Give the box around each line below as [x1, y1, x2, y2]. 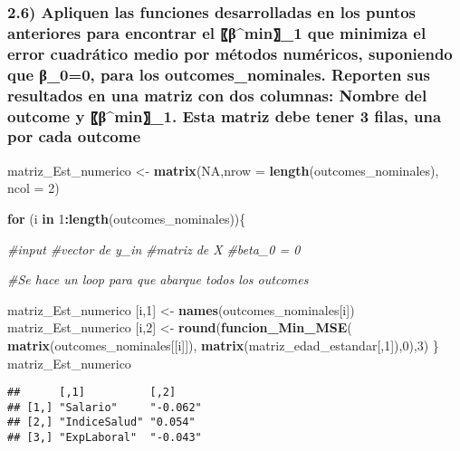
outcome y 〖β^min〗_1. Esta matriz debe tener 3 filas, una [7, 104, 442, 127]
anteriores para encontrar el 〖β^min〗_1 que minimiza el [7, 21, 426, 43]
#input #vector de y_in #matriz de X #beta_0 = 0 [7, 239, 301, 258]
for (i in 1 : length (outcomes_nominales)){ [7, 208, 246, 227]
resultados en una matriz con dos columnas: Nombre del [7, 83, 427, 106]
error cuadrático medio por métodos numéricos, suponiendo [7, 42, 453, 64]
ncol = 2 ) [7, 178, 60, 197]
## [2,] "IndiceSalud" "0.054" [7, 416, 196, 429]
